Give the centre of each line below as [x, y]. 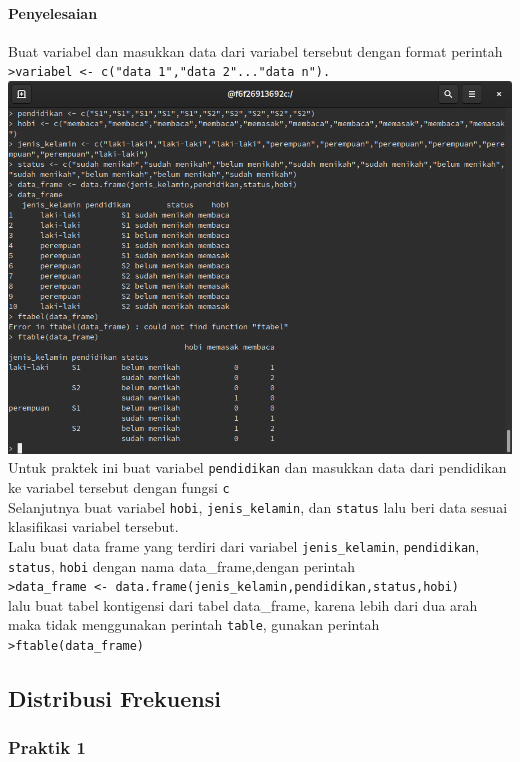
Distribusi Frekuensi [115, 698]
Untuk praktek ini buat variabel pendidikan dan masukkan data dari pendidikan [257, 467]
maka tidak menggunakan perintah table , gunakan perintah [194, 624]
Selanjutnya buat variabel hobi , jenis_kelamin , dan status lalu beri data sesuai [258, 506]
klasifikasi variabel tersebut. [93, 526]
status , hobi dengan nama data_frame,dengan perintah [182, 565]
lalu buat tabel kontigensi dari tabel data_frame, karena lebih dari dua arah [243, 604]
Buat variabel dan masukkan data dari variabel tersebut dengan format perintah [255, 50]
